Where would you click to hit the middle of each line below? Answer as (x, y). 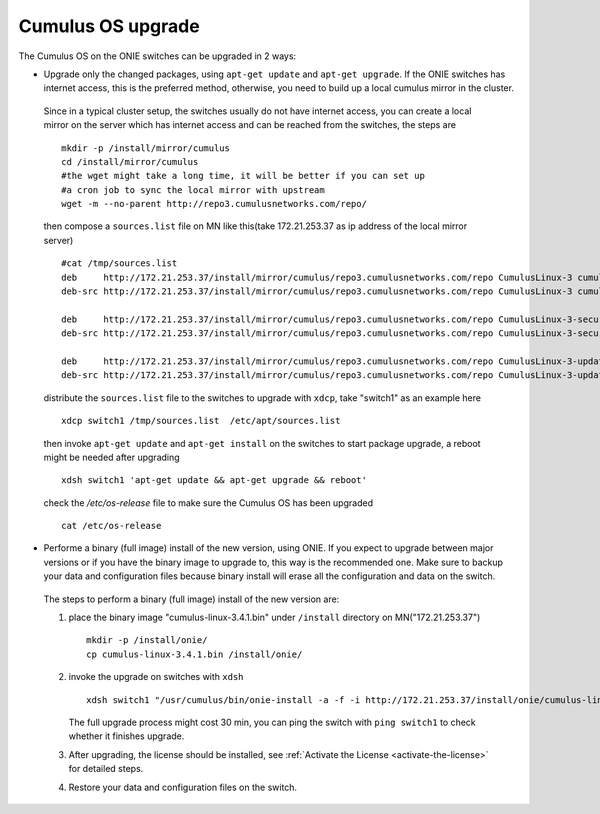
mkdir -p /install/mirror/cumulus (145, 148)
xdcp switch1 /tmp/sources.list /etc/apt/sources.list (201, 421)
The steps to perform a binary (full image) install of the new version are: (191, 599)
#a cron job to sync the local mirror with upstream (193, 189)
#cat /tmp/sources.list (119, 263)
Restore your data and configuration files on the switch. (183, 787)
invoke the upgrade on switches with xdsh (156, 677)
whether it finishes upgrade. (126, 736)
